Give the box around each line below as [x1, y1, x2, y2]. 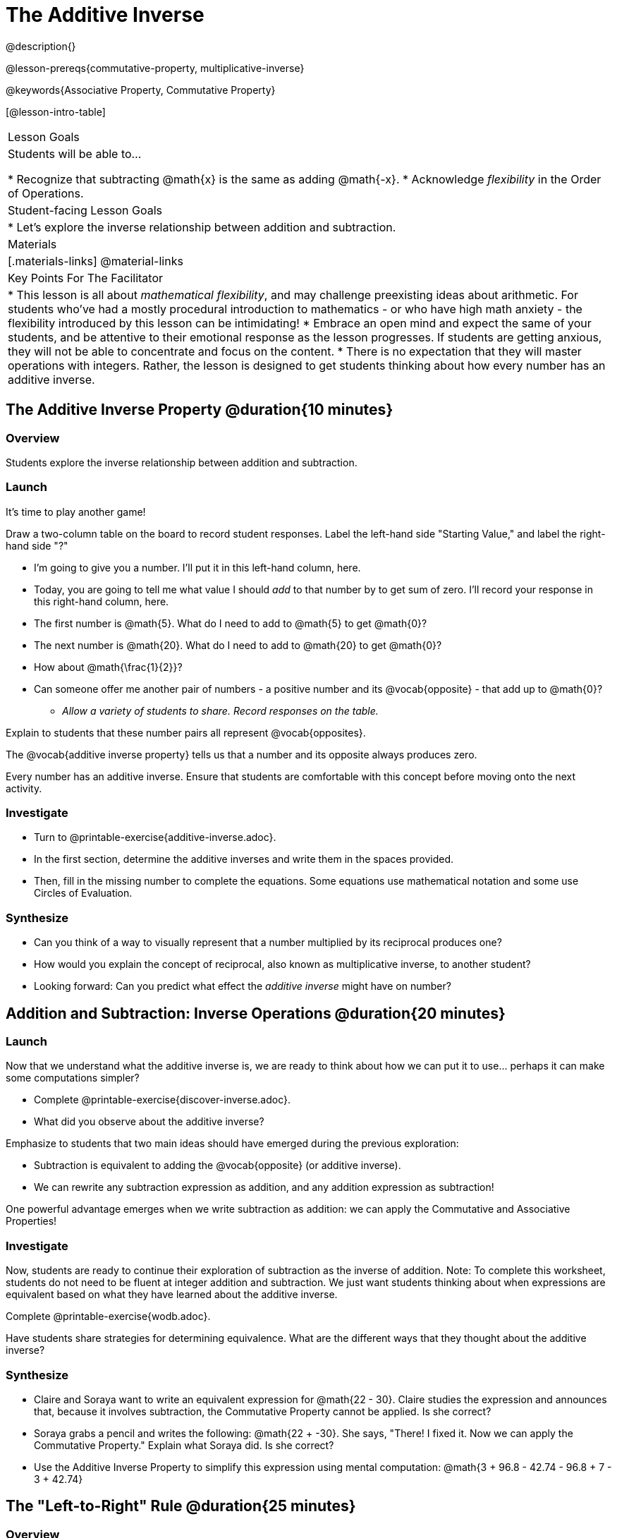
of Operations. [8, 186, 84, 200]
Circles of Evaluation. [34, 887, 133, 900]
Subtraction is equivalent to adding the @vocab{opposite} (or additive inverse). [34, 1159, 401, 1172]
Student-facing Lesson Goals [8, 202, 163, 217]
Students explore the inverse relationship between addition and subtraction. [6, 456, 358, 468]
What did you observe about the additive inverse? [34, 1115, 264, 1128]
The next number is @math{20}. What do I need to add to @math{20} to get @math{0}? [34, 638, 442, 651]
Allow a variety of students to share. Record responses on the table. [62, 704, 379, 717]
